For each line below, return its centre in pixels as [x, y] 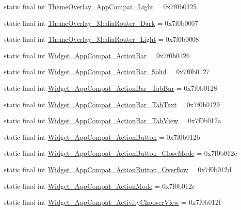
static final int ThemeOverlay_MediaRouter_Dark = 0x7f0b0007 [101, 23]
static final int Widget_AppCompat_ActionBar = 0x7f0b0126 [97, 55]
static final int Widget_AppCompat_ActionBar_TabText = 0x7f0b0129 [112, 104]
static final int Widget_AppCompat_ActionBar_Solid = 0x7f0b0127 [107, 72]
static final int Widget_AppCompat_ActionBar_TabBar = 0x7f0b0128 [111, 88]
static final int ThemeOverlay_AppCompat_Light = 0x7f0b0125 [100, 6]
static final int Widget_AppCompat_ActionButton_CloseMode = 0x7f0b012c [120, 153]
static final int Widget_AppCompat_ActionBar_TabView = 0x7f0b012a [112, 121]
